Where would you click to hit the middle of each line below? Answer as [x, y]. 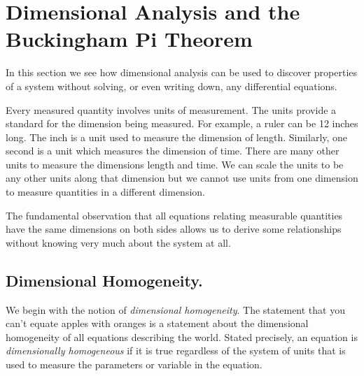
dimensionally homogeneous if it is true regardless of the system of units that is [176, 350]
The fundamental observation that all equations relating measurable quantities [174, 215]
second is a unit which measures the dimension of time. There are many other [173, 151]
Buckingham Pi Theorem [129, 39]
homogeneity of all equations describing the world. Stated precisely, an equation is [182, 337]
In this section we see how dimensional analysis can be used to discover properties [182, 72]
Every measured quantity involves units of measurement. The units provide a [171, 109]
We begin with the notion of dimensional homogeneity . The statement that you [175, 309]
